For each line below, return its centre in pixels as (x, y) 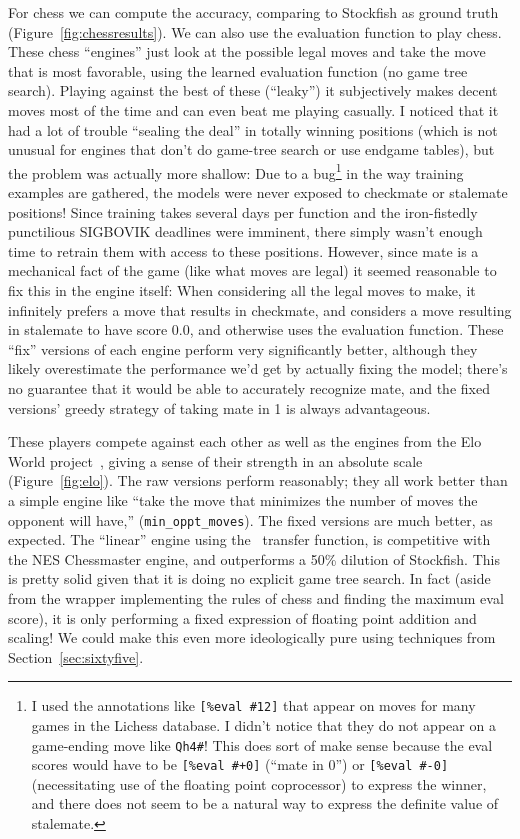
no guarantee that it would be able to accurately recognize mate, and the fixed (249, 387)
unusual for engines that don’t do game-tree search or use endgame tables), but (251, 149)
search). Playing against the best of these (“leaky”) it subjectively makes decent (253, 90)
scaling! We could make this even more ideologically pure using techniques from (252, 637)
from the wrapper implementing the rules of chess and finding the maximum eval (256, 597)
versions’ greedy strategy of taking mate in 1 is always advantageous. (219, 407)
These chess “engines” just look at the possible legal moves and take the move (247, 51)
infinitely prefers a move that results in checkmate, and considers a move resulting (260, 309)
